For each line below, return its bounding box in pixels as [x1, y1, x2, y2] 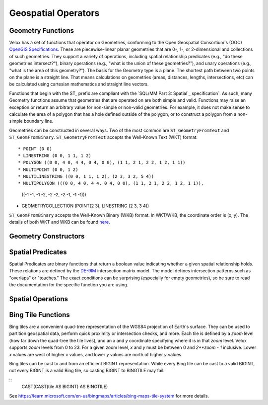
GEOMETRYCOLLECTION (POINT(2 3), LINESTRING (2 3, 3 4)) [21, 203, 149, 209]
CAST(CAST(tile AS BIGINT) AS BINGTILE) [21, 384, 108, 390]
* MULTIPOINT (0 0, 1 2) [18, 166, 78, 172]
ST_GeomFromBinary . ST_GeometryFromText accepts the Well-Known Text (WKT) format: [9, 134, 198, 140]
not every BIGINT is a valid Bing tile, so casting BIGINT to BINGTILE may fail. [9, 368, 165, 374]
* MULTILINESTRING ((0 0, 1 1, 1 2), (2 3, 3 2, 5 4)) [18, 174, 154, 179]
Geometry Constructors [9, 232, 85, 241]
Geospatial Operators [9, 7, 100, 18]
